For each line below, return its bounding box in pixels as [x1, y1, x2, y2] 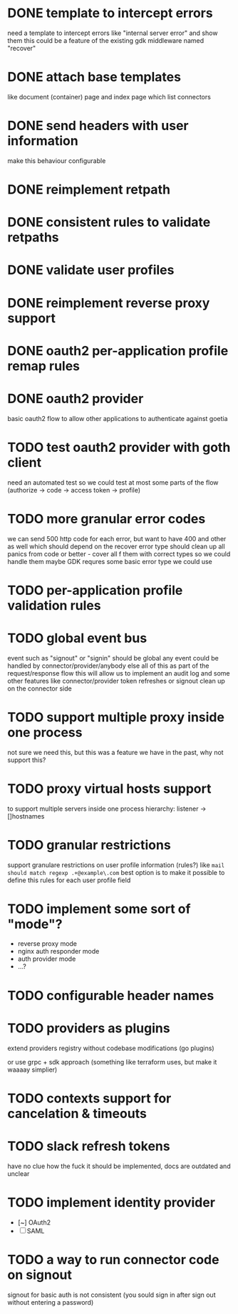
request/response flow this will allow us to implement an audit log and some [7, 668, 230, 677]
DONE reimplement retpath [7, 182, 171, 197]
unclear [7, 1169, 30, 1177]
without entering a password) [7, 1298, 94, 1306]
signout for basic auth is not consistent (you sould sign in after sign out [7, 1290, 216, 1299]
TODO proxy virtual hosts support [7, 781, 212, 796]
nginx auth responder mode [17, 947, 100, 956]
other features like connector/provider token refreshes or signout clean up [7, 676, 226, 685]
